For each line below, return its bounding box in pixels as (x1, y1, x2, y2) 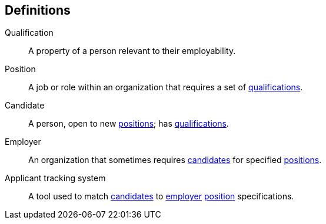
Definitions (5, 3, 71, 18)
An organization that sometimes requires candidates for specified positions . (28, 155, 322, 165)
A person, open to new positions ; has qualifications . (28, 118, 229, 129)
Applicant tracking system (5, 173, 106, 184)
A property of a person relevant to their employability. (28, 46, 236, 56)
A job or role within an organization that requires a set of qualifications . (28, 82, 303, 93)
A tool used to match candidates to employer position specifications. (28, 191, 294, 202)
